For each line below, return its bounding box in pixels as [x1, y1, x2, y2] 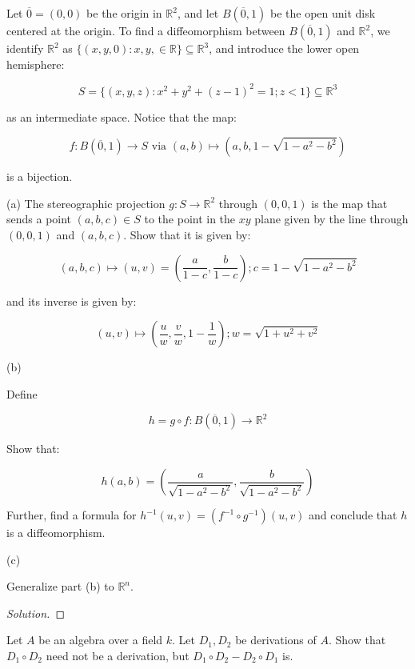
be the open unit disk [269, 5, 376, 21]
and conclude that [309, 507, 397, 523]
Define [6, 385, 38, 402]
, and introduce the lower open [209, 40, 360, 56]
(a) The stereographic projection [6, 194, 166, 211]
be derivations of [235, 631, 317, 648]
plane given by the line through [254, 210, 409, 227]
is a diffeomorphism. [6, 524, 106, 541]
